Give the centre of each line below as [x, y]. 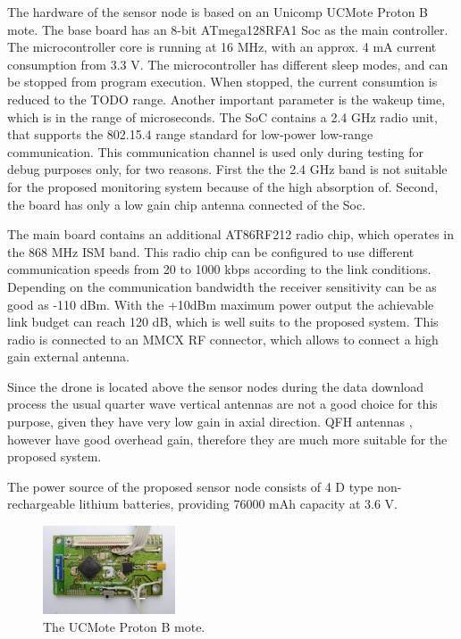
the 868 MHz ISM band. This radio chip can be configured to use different [211, 251]
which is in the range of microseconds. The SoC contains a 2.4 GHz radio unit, [222, 116]
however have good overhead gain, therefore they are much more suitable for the [227, 439]
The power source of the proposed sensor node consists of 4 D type [190, 486]
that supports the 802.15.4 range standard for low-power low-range [190, 134]
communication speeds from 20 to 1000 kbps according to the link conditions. [219, 269]
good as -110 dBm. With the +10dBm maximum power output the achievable [221, 304]
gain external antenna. [68, 357]
